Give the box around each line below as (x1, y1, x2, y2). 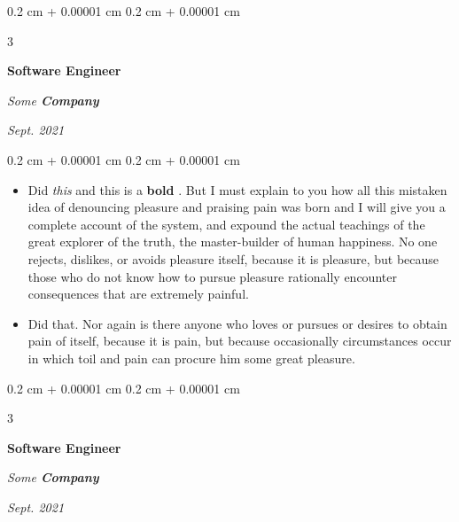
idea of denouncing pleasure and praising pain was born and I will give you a (27, 198, 446, 216)
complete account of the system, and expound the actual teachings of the (27, 214, 425, 233)
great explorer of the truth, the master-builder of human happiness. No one (27, 232, 438, 251)
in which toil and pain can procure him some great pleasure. (27, 348, 355, 367)
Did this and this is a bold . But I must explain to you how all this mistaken (27, 180, 447, 199)
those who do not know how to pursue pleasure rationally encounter (27, 267, 397, 285)
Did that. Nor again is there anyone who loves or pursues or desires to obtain (27, 314, 447, 332)
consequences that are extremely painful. (27, 284, 249, 303)
